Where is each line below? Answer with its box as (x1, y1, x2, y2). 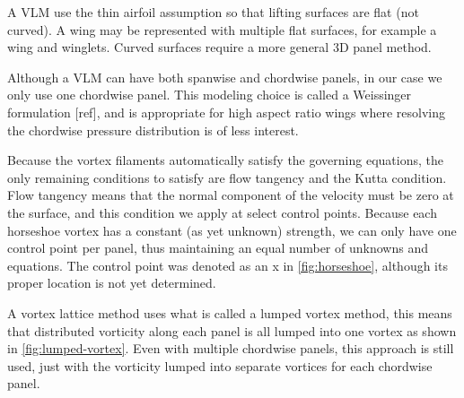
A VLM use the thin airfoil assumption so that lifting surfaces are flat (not (7, 3, 419, 21)
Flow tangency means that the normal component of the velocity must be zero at (7, 186, 454, 204)
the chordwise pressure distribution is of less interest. (7, 120, 299, 139)
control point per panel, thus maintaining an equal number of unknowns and (7, 238, 428, 257)
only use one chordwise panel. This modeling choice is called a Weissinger (7, 85, 412, 104)
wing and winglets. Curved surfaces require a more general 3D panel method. (7, 38, 432, 56)
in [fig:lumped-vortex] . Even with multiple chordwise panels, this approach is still (7, 339, 454, 358)
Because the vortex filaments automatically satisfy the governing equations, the (7, 151, 443, 169)
